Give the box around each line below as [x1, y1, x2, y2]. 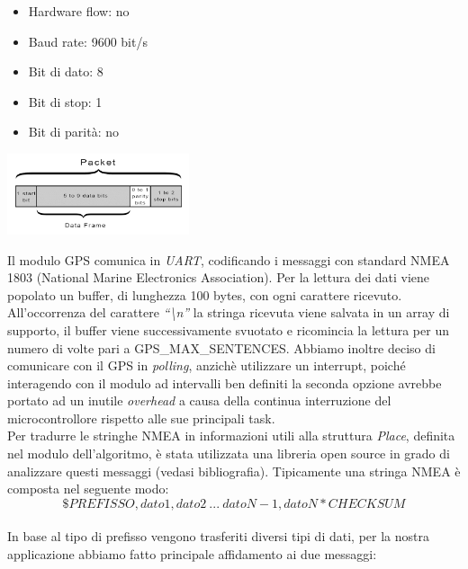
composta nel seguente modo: [7, 479, 169, 498]
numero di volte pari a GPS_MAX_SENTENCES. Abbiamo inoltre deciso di [7, 338, 436, 357]
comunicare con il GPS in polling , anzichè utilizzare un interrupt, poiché [7, 356, 406, 375]
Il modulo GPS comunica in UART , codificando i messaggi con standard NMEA [7, 250, 450, 269]
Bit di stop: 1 [28, 92, 103, 111]
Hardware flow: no [28, 2, 130, 20]
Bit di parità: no [28, 122, 119, 141]
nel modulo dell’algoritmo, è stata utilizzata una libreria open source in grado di [7, 444, 450, 463]
